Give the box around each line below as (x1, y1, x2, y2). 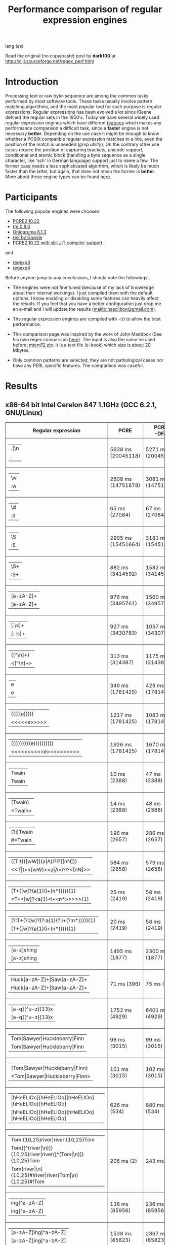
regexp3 (12, 259, 30, 266)
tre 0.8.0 (12, 223, 30, 230)
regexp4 (12, 265, 30, 271)
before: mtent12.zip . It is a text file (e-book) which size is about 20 (12, 342, 151, 348)
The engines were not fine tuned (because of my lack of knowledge (12, 284, 154, 290)
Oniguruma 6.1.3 (12, 229, 47, 235)
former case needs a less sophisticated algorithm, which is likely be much (5, 163, 159, 169)
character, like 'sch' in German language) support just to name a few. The (5, 157, 158, 163)
